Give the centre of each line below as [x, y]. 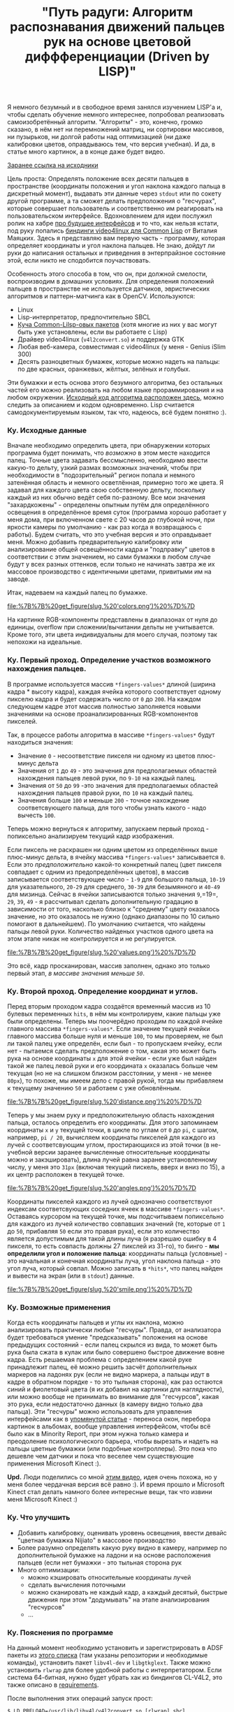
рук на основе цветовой [117, 42]
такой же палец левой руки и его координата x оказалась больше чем [112, 1066]
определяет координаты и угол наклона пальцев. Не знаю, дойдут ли [111, 246]
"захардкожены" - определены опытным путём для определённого [108, 505]
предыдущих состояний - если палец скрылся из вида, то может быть [112, 1345]
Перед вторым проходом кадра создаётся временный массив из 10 [109, 1007]
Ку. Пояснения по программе [60, 1632]
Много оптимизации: [49, 1570]
